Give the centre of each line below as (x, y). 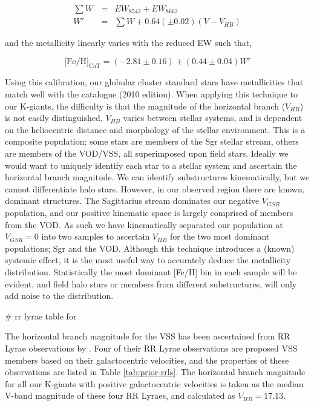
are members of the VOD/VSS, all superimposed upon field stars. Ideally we (147, 153)
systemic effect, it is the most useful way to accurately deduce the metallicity (148, 260)
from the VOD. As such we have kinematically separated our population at (144, 224)
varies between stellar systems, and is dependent (213, 118)
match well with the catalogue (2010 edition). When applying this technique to (151, 94)
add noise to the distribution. (59, 296)
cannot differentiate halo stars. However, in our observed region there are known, (155, 188)
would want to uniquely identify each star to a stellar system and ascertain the (151, 165)
